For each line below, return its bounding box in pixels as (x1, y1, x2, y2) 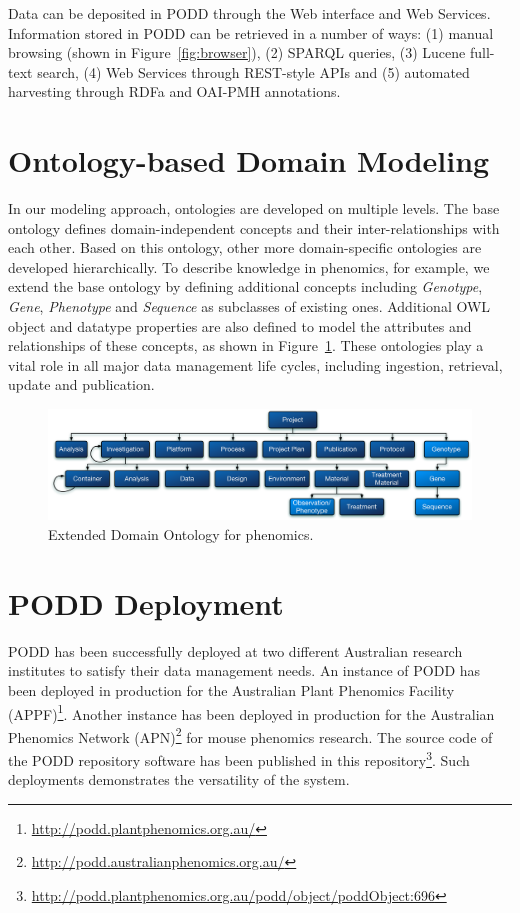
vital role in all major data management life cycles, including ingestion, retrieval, (8, 354, 503, 375)
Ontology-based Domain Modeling (8, 140, 490, 181)
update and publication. (8, 374, 155, 395)
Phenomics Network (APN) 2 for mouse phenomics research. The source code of (8, 723, 493, 747)
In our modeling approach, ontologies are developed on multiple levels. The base (8, 198, 500, 219)
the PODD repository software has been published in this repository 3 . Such (8, 747, 470, 770)
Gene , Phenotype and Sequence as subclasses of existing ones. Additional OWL (8, 296, 491, 317)
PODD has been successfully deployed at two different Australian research (8, 640, 463, 661)
